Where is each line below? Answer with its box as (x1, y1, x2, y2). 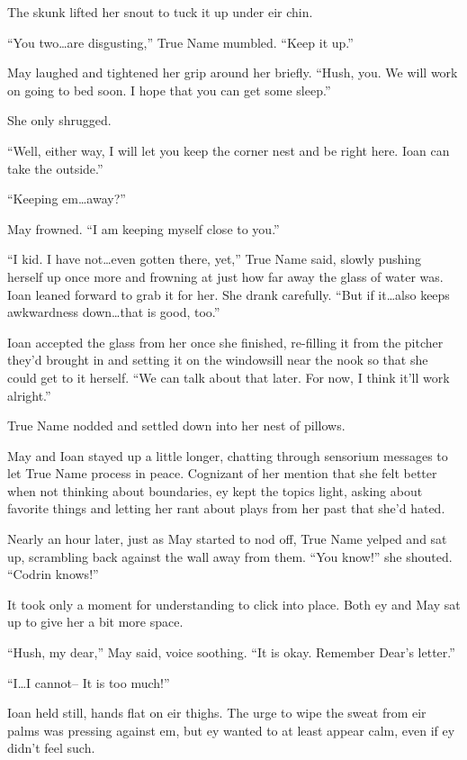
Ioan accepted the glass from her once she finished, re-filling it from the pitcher (7, 332, 444, 351)
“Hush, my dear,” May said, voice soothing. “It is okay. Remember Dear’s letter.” (7, 643, 455, 662)
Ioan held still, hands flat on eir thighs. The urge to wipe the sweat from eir (7, 703, 427, 722)
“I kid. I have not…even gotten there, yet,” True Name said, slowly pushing (7, 249, 421, 268)
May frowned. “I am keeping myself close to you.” (7, 219, 280, 238)
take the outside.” (7, 158, 103, 177)
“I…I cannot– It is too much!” (7, 673, 170, 692)
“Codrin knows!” (7, 565, 99, 584)
